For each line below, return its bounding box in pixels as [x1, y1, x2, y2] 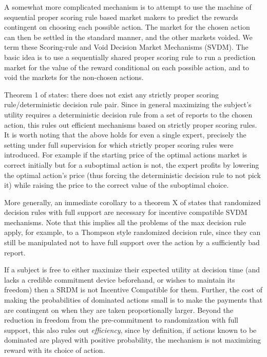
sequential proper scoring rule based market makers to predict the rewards [4, 11, 238, 22]
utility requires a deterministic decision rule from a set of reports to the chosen [4, 109, 253, 120]
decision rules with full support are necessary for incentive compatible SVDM [4, 207, 247, 217]
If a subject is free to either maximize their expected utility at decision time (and [4, 264, 260, 275]
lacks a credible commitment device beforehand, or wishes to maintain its [4, 274, 235, 285]
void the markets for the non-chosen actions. [4, 72, 144, 83]
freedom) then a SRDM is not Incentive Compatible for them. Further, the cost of [4, 284, 262, 295]
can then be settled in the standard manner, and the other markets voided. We [4, 31, 253, 42]
